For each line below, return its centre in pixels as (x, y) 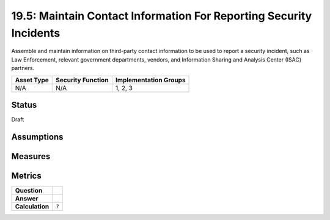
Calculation (32, 206)
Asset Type (32, 80)
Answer (27, 198)
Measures (31, 156)
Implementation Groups (150, 80)
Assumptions (37, 137)
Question (29, 190)
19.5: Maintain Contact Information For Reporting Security (162, 16)
